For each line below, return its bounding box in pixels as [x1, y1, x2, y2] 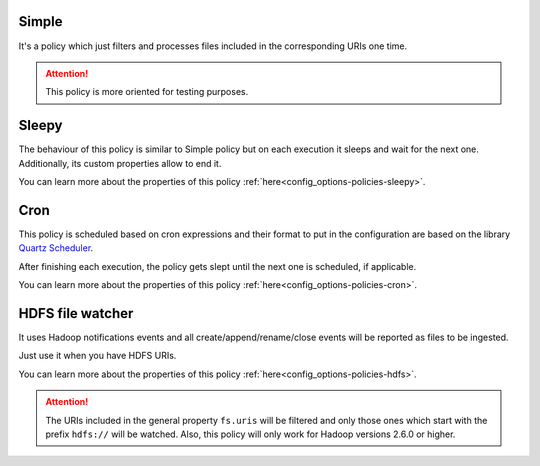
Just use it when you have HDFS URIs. [18, 350, 177, 362]
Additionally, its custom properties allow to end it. [18, 157, 222, 169]
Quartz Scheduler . [18, 242, 94, 254]
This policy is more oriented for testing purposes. [45, 86, 249, 98]
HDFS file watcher [18, 305, 134, 322]
